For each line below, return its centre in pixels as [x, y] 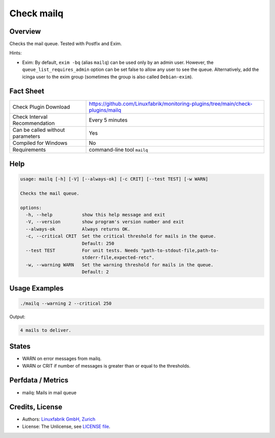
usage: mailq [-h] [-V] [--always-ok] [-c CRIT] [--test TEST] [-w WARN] [114, 179]
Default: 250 [98, 243]
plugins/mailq [105, 110]
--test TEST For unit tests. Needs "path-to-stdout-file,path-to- [122, 251]
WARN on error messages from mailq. [62, 359]
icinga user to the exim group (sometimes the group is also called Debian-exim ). [107, 77]
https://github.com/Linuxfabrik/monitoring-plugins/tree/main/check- [171, 104]
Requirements [29, 150]
